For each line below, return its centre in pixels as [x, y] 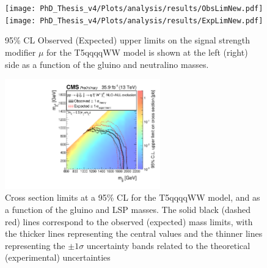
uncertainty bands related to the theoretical [168, 245]
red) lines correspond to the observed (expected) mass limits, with [129, 221]
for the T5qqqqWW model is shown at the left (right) [147, 52]
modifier [20, 52]
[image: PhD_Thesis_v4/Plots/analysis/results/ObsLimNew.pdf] [134, 9]
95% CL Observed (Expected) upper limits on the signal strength [127, 40]
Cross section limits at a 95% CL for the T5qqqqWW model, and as [133, 197]
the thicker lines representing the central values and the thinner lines [134, 233]
